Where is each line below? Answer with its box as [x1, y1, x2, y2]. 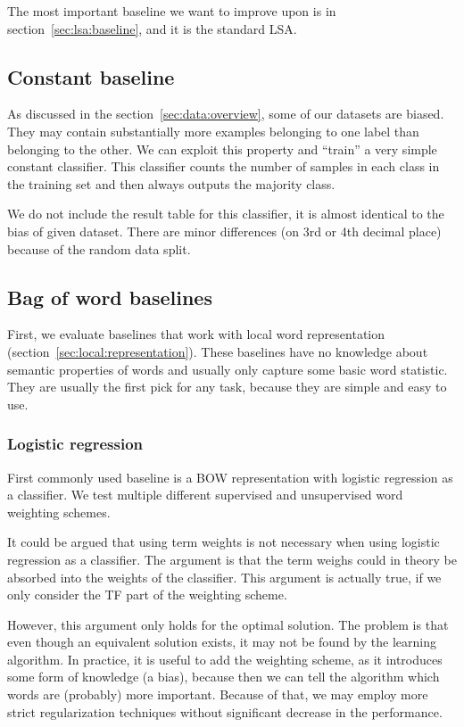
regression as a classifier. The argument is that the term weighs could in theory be [7, 549, 457, 568]
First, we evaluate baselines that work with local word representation [7, 325, 385, 343]
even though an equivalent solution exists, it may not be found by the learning [7, 632, 436, 651]
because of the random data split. [7, 239, 191, 258]
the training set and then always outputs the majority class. [7, 174, 336, 193]
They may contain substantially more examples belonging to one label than [7, 121, 419, 140]
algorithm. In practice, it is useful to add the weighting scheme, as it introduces [7, 649, 443, 668]
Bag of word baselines [7, 283, 212, 310]
